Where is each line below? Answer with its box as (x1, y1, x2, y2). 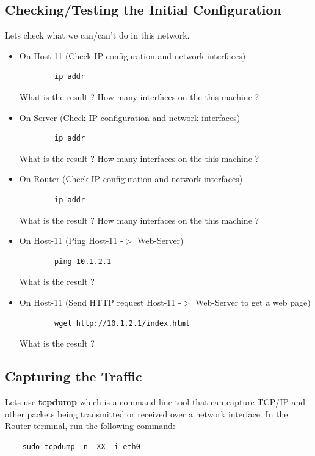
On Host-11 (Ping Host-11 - (19, 234, 123, 247)
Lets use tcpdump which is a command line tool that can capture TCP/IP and (5, 395, 306, 408)
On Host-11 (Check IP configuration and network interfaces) (19, 49, 246, 62)
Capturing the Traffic (5, 367, 142, 386)
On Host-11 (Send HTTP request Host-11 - (19, 295, 181, 308)
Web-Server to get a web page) (195, 295, 311, 308)
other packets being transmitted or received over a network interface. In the (5, 407, 288, 420)
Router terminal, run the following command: (5, 419, 175, 432)
